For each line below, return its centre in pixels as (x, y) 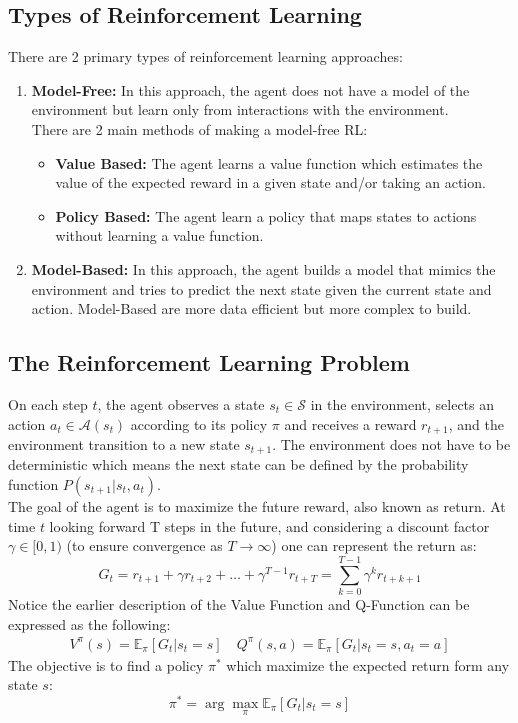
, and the (476, 423)
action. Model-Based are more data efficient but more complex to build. (251, 308)
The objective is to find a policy (106, 664)
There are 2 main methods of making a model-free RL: (199, 128)
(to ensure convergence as (144, 545)
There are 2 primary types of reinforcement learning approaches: (205, 56)
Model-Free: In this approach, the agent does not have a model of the (250, 89)
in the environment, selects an (402, 403)
